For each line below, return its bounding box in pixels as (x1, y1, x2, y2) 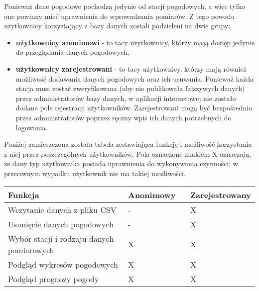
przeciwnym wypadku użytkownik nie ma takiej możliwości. (4, 168, 186, 178)
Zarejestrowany (190, 189, 251, 200)
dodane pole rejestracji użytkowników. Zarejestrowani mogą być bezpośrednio (15, 102, 252, 113)
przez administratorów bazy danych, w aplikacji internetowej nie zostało (15, 93, 236, 103)
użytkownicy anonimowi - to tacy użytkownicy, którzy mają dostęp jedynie (15, 37, 255, 47)
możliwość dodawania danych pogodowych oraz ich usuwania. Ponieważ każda (15, 73, 254, 84)
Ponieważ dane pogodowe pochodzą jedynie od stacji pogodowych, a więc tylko (4, 1, 245, 11)
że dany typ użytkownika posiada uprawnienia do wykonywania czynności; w (4, 158, 238, 169)
